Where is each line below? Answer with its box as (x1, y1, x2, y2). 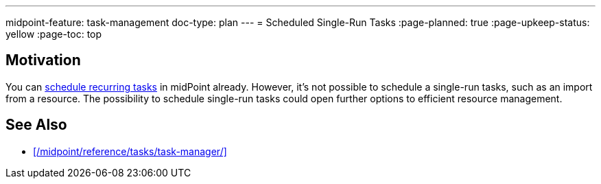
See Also (5, 116, 67, 134)
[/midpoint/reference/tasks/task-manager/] (33, 145, 227, 157)
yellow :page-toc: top (5, 28, 102, 40)
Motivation (5, 51, 81, 69)
